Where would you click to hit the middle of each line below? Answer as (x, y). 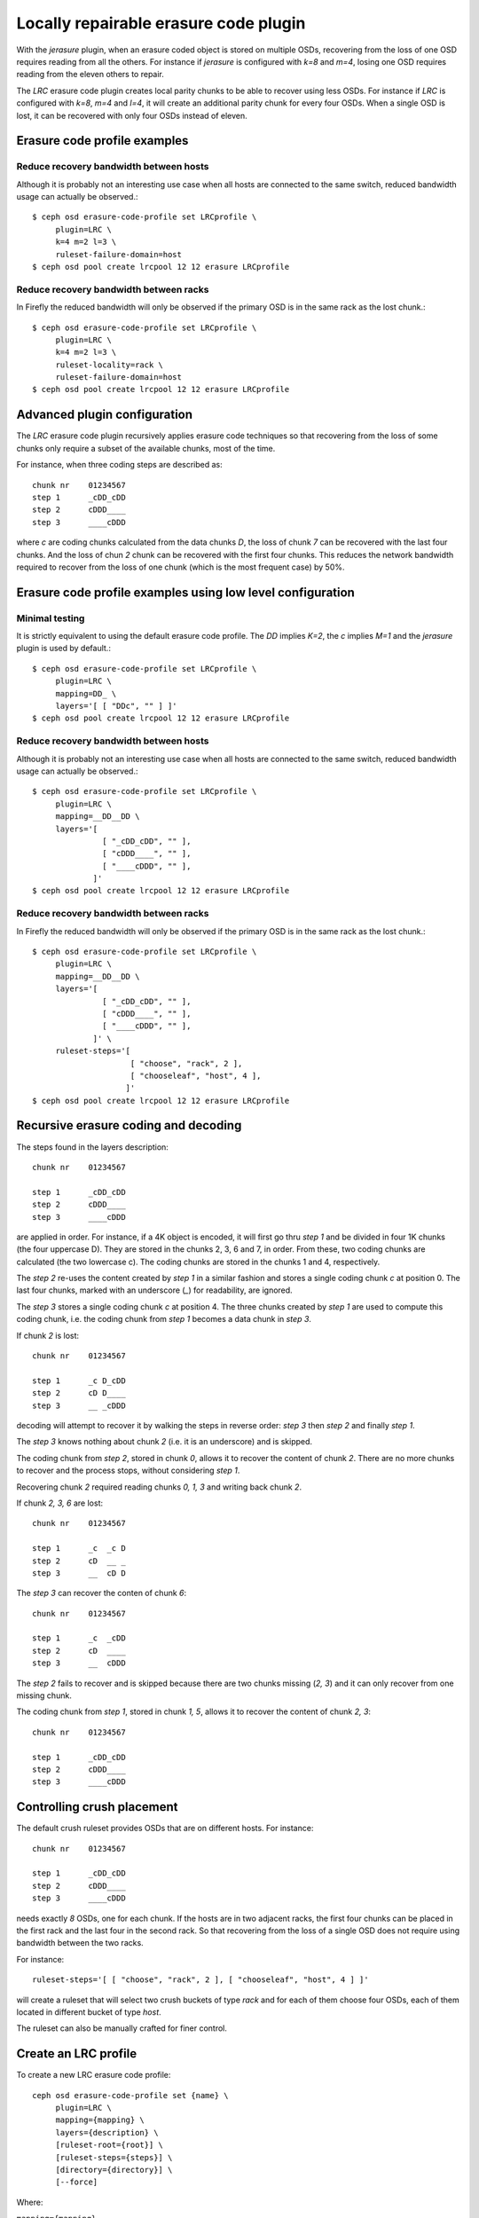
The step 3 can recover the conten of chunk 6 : (102, 1593)
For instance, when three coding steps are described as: (120, 465)
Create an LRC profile (77, 2054)
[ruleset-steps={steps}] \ (114, 2157)
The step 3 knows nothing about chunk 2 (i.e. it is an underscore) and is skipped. (165, 1442)
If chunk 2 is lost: (48, 1335)
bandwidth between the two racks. (80, 1943)
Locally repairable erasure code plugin (161, 23)
